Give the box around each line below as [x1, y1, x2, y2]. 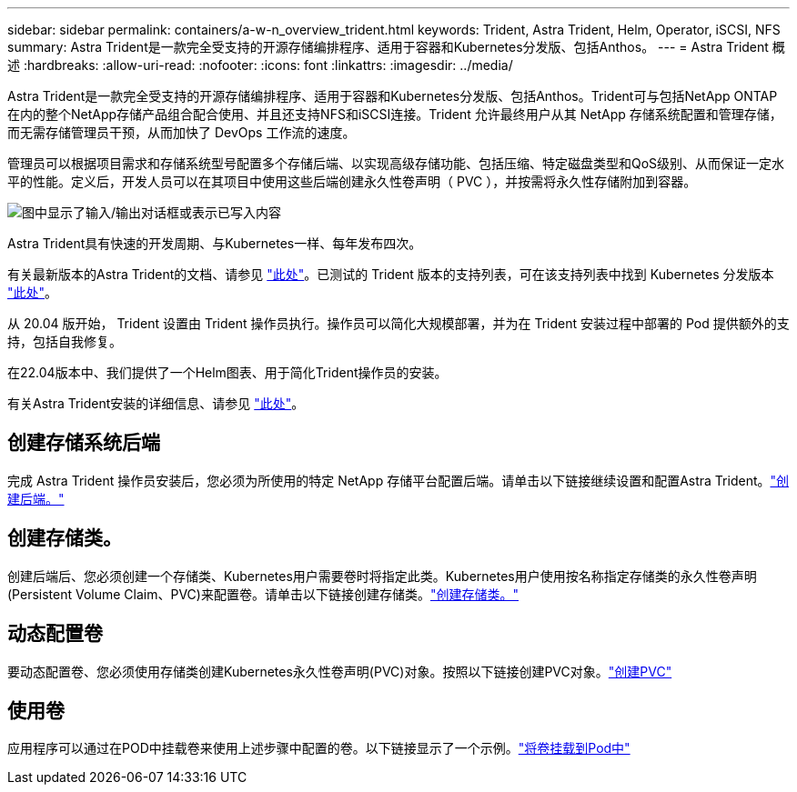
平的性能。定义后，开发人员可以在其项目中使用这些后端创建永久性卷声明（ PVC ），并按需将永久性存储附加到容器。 [7, 174, 697, 189]
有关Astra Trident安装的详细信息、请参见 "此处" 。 [7, 396, 305, 411]
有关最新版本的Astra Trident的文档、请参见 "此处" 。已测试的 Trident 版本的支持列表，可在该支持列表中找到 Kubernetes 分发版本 [7, 266, 774, 282]
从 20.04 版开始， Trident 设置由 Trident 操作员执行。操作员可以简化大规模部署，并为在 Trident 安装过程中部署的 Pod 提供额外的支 [7, 316, 790, 331]
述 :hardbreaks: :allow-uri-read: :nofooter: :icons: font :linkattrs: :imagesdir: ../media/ [7, 57, 513, 73]
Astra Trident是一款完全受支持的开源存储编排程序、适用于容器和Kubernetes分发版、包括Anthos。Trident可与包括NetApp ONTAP [7, 88, 778, 104]
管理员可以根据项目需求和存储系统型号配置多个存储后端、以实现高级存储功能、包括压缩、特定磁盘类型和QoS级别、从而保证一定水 [7, 155, 785, 171]
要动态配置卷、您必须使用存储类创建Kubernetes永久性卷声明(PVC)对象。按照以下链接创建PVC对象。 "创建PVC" [7, 663, 672, 679]
